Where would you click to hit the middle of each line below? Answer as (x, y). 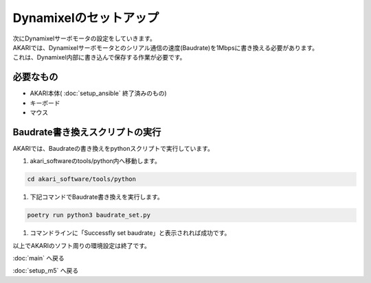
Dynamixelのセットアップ (86, 18)
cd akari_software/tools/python (82, 179)
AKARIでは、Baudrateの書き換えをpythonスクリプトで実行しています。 (113, 148)
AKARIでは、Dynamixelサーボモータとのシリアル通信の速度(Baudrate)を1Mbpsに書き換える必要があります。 (166, 47)
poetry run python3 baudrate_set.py (89, 215)
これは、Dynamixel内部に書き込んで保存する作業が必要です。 (99, 58)
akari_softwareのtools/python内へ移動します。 (95, 161)
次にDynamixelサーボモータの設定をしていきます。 (84, 38)
